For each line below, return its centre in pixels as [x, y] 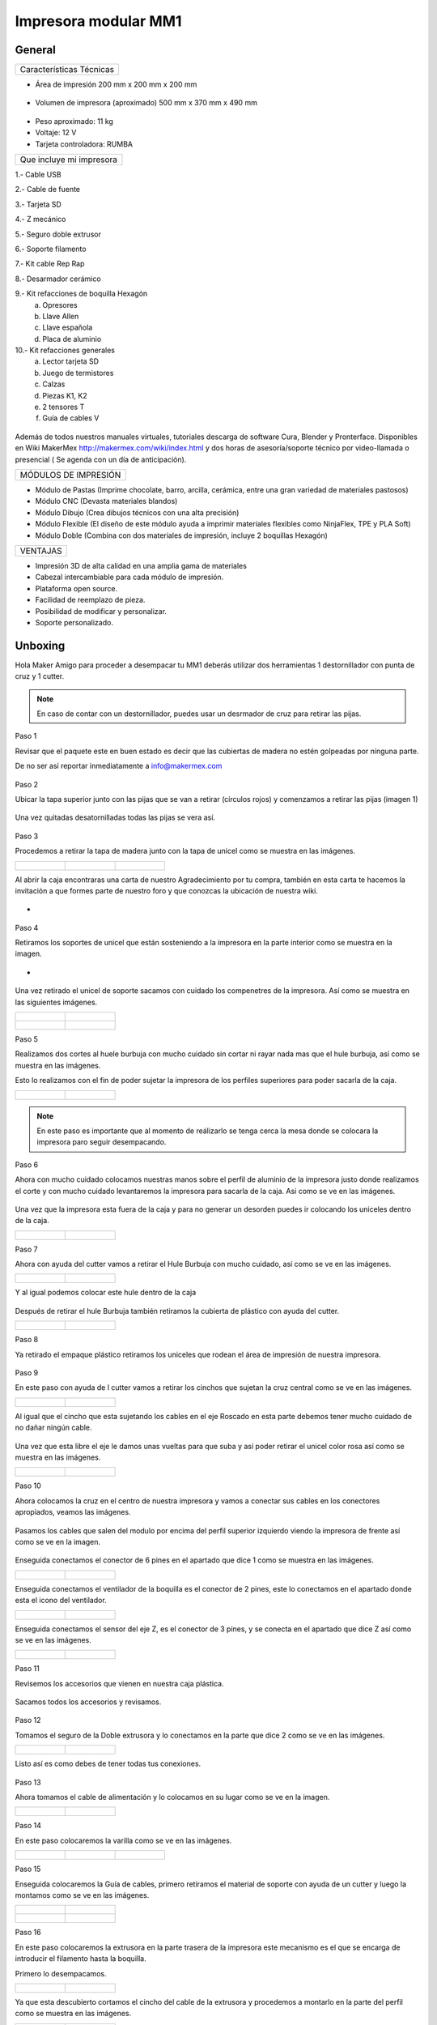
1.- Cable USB [38, 175]
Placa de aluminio [72, 339]
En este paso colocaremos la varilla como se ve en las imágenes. [123, 1840]
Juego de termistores [78, 373]
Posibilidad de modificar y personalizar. [101, 611]
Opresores [60, 305]
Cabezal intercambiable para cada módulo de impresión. [129, 577]
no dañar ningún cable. [53, 1428]
